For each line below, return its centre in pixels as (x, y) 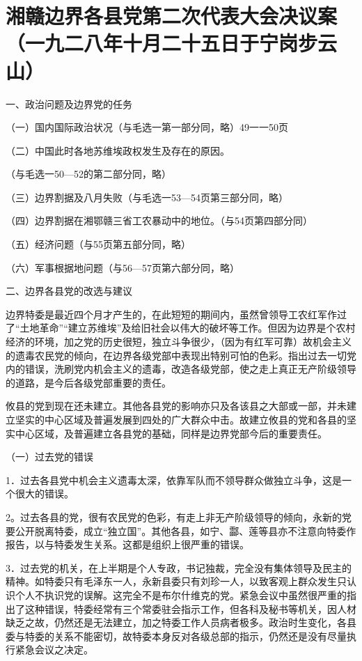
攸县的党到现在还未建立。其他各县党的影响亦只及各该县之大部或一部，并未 (176, 406)
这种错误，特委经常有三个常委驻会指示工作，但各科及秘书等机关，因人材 (190, 608)
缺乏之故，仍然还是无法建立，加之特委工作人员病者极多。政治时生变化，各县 (181, 622)
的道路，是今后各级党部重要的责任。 (88, 382)
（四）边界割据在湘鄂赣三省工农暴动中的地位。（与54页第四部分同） (159, 220)
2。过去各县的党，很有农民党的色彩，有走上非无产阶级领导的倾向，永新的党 (179, 516)
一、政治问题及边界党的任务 (69, 103)
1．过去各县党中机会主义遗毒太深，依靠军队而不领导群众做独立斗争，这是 (174, 480)
